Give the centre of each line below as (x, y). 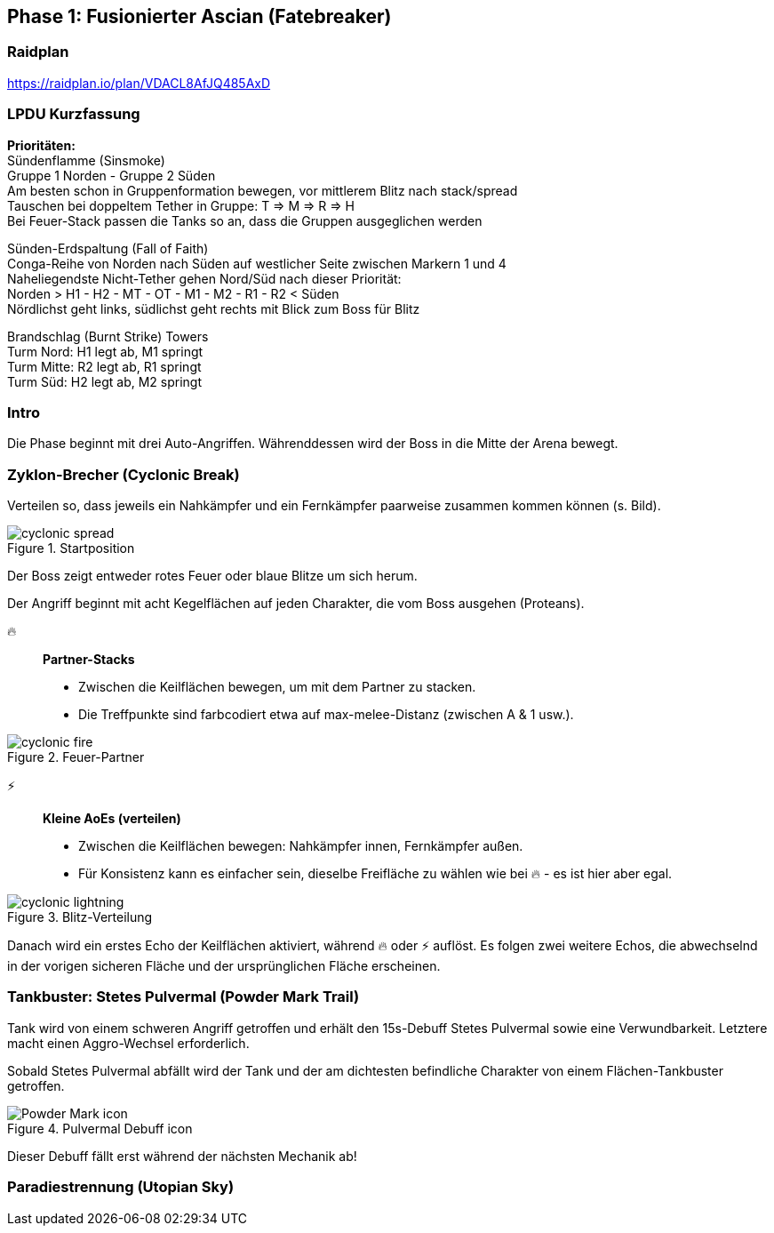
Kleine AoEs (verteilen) (112, 819)
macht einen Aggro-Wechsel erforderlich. (128, 1043)
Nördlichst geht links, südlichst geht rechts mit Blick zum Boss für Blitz (214, 308)
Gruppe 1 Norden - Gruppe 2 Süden (112, 175)
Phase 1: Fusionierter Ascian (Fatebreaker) (199, 16)
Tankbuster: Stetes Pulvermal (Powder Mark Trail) (184, 997)
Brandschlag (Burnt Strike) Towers (108, 336)
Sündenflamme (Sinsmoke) (86, 160)
